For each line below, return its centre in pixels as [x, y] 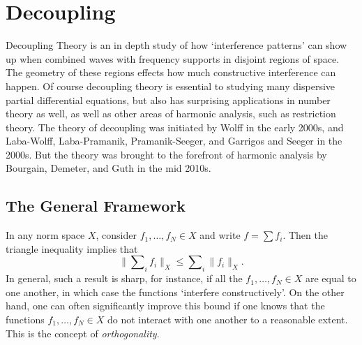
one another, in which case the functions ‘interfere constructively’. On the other [175, 292]
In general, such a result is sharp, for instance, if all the [124, 278]
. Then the [305, 235]
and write [220, 235]
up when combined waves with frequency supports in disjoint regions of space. [173, 58]
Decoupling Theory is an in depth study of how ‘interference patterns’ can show [176, 45]
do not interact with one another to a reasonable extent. [228, 320]
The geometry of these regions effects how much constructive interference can [171, 72]
